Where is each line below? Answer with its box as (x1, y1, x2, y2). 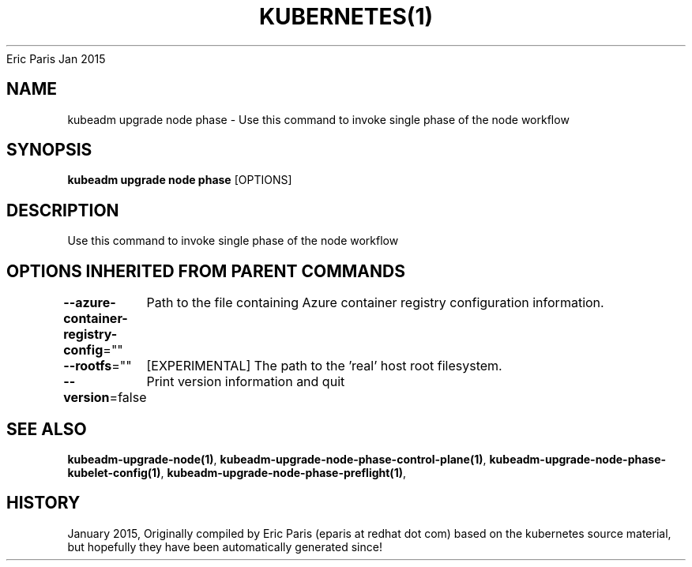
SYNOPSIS (6, 140, 92, 160)
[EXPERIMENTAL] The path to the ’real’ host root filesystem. (146, 358, 502, 374)
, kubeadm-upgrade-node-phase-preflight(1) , (160, 465, 407, 479)
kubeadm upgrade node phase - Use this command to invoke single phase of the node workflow (67, 112, 570, 126)
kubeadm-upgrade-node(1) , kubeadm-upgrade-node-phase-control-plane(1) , (67, 452, 487, 466)
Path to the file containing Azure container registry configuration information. (146, 295, 604, 311)
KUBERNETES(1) (258, 3, 434, 30)
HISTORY (6, 493, 81, 513)
